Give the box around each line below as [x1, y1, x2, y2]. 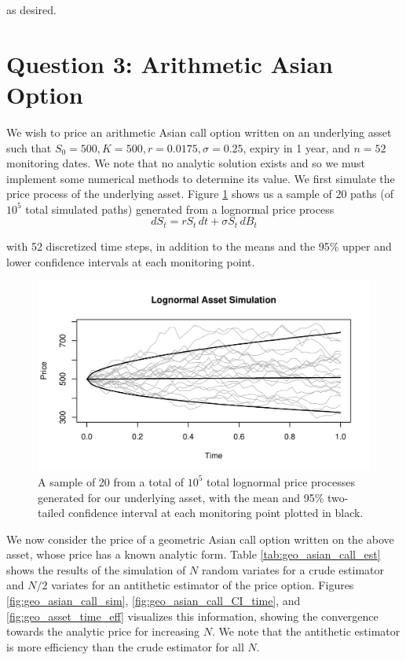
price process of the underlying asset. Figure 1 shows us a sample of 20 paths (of [6, 185, 393, 202]
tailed [38, 504, 65, 521]
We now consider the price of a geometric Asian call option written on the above [6, 530, 394, 547]
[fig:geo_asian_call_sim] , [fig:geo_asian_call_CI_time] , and [6, 592, 301, 609]
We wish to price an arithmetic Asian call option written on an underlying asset [6, 123, 392, 140]
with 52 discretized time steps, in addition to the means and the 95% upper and [6, 237, 392, 254]
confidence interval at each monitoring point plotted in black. [68, 504, 364, 521]
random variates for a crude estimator [201, 561, 384, 577]
